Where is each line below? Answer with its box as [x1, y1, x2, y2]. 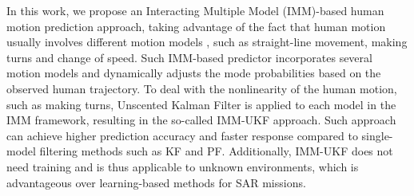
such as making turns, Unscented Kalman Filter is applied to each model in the [6, 96, 396, 112]
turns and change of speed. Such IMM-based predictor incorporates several [6, 49, 372, 65]
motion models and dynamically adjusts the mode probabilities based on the [6, 65, 381, 81]
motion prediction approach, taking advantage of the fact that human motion [6, 18, 386, 34]
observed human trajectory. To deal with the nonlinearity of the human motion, [6, 80, 397, 96]
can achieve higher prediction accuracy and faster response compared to [6, 127, 358, 143]
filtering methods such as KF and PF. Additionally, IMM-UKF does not [39, 143, 393, 159]
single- [361, 127, 393, 143]
